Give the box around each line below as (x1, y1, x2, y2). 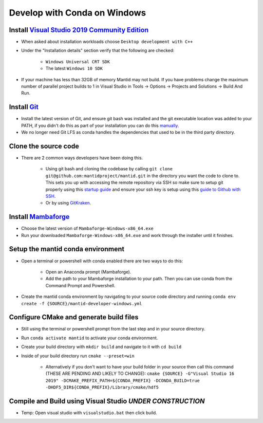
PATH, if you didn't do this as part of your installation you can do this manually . (21, 122, 179, 129)
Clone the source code (9, 142, 79, 150)
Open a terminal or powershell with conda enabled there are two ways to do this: (21, 258, 183, 264)
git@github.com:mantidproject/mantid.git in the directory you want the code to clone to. (45, 173, 240, 179)
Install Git (9, 103, 39, 111)
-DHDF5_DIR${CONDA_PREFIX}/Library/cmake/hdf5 (45, 385, 159, 390)
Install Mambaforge (9, 213, 70, 221)
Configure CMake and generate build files (9, 313, 139, 321)
